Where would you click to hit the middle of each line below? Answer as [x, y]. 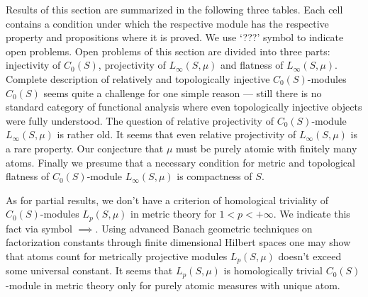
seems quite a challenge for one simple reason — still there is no [183, 93]
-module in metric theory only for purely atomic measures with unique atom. [173, 285]
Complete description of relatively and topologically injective [138, 78]
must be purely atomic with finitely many [267, 148]
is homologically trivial [273, 270]
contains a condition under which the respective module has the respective [167, 23]
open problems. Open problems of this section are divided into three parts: [168, 51]
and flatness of [252, 65]
